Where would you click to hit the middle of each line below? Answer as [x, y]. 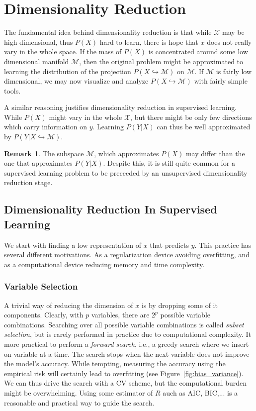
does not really [229, 42]
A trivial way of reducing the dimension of [69, 305]
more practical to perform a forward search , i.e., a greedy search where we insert [127, 344]
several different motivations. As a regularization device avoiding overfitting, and [127, 255]
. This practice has [223, 245]
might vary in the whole [85, 117]
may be [233, 32]
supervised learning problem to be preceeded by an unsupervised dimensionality [126, 172]
